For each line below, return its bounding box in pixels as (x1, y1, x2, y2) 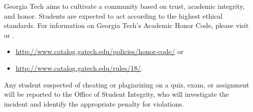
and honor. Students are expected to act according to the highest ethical (4, 10, 222, 21)
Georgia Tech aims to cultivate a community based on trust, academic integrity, (4, 1, 245, 11)
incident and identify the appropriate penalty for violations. (4, 98, 184, 109)
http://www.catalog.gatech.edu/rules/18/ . (15, 62, 143, 73)
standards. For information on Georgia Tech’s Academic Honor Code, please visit (4, 20, 249, 30)
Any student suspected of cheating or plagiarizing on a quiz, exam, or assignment (4, 79, 250, 89)
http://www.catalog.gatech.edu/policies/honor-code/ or (15, 46, 184, 56)
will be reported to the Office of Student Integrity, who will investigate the (4, 89, 229, 99)
